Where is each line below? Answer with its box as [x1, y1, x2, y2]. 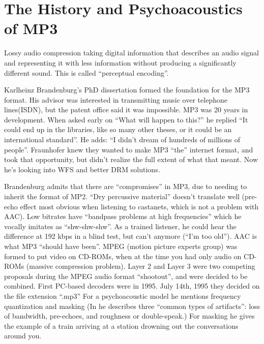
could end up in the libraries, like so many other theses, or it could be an [4, 124, 232, 135]
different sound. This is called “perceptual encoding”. [4, 67, 169, 78]
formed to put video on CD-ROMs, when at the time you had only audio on [4, 251, 242, 261]
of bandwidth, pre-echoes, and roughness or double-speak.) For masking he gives [4, 310, 255, 321]
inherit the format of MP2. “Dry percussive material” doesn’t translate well [4, 191, 240, 202]
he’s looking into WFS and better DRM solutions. [4, 164, 160, 174]
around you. [4, 330, 42, 341]
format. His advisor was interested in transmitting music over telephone [4, 94, 227, 105]
